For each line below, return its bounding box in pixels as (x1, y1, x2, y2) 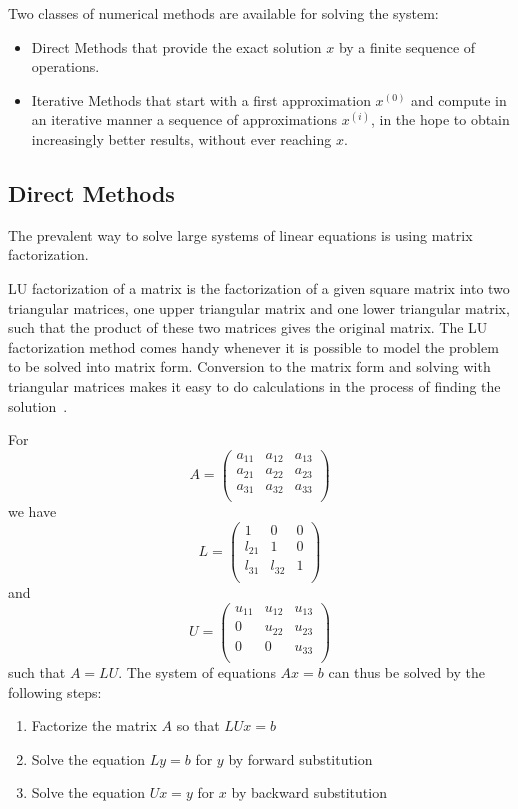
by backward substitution (231, 782, 387, 803)
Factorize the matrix (31, 715, 157, 736)
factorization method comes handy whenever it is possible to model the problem (8, 336, 499, 357)
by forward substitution (228, 748, 373, 769)
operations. (31, 56, 100, 77)
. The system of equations (118, 662, 276, 683)
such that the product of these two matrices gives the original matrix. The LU (8, 317, 488, 338)
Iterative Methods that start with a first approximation (31, 89, 371, 110)
